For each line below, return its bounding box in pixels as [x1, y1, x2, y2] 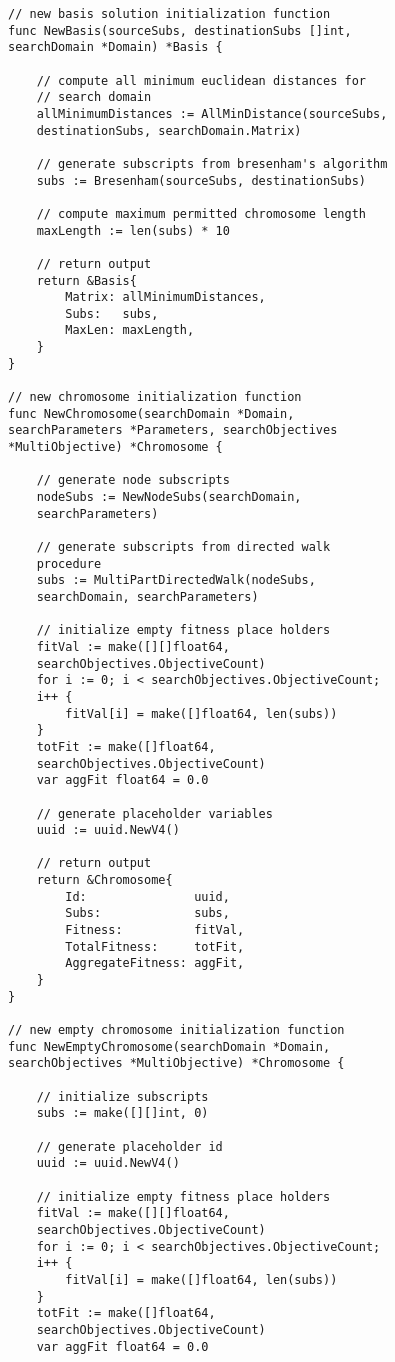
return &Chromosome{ [36, 873, 173, 888]
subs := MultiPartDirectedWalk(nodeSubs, [36, 573, 316, 588]
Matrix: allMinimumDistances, [65, 290, 266, 305]
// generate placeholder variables [36, 806, 273, 821]
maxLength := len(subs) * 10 [36, 223, 230, 238]
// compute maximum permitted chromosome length [36, 206, 366, 221]
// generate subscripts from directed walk [36, 540, 331, 554]
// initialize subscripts [36, 1089, 209, 1104]
